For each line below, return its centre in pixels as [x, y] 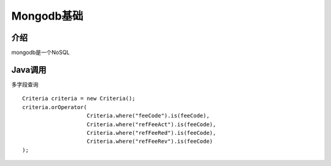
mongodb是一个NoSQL [40, 53]
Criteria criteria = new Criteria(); [79, 99]
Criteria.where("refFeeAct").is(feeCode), [151, 124]
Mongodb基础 [47, 16]
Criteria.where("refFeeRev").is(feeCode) [150, 141]
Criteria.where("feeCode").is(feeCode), [148, 116]
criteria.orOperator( [55, 107]
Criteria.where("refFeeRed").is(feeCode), [151, 133]
